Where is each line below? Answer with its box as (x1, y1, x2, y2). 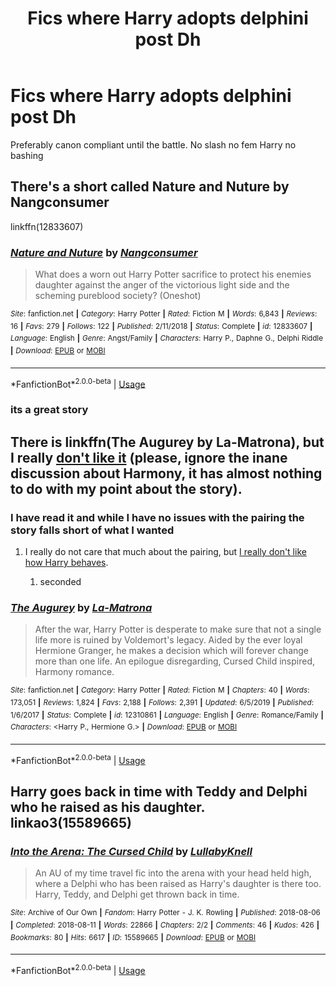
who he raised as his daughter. (10, 798, 205, 816)
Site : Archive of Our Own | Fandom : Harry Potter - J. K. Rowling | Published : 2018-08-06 (10, 908, 321, 918)
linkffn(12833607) (10, 220, 84, 232)
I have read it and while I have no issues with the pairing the (10, 510, 305, 524)
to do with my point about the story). (10, 480, 243, 497)
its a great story (10, 403, 89, 417)
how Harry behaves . (24, 556, 109, 568)
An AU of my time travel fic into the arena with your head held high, (34, 867, 312, 879)
